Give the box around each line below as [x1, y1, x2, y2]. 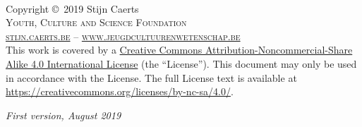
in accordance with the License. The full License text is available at [6, 70, 297, 85]
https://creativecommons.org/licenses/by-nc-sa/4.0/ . [6, 84, 234, 99]
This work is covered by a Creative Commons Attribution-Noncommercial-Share [6, 42, 353, 57]
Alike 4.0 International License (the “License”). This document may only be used [6, 56, 357, 71]
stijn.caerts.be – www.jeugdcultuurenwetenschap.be [6, 28, 241, 43]
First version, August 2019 [6, 107, 121, 122]
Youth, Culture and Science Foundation [6, 15, 187, 30]
